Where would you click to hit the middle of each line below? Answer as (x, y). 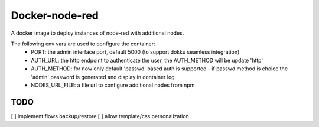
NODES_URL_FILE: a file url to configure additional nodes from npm (113, 85)
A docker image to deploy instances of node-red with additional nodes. (97, 33)
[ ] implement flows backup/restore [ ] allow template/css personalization (100, 116)
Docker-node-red (55, 15)
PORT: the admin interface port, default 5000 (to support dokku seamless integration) (135, 52)
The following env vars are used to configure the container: (83, 44)
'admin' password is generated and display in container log (103, 77)
